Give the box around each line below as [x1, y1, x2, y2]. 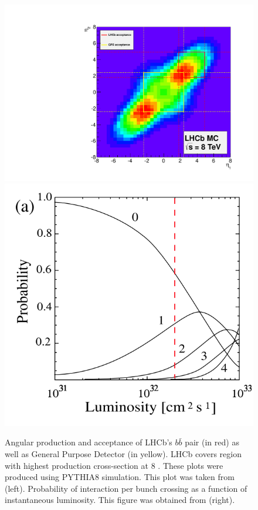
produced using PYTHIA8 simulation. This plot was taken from [5, 471, 235, 483]
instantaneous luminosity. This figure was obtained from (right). [5, 494, 235, 506]
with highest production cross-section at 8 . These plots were [5, 459, 223, 471]
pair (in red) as [185, 436, 239, 448]
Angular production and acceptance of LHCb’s [5, 436, 172, 448]
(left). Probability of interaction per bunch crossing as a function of [5, 482, 247, 494]
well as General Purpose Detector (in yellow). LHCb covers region [5, 448, 242, 460]
